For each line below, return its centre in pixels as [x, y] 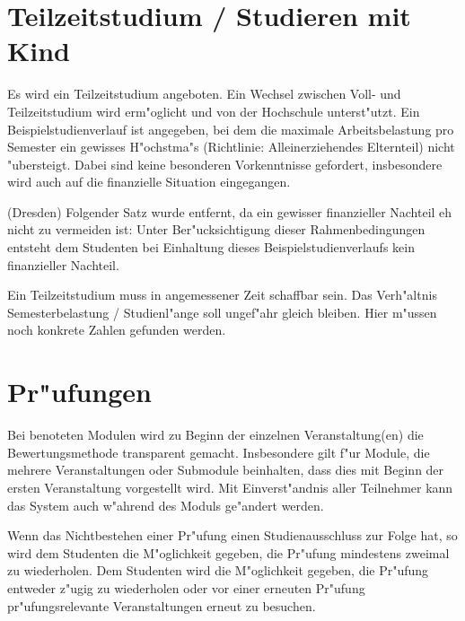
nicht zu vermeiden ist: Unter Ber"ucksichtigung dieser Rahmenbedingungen [216, 229]
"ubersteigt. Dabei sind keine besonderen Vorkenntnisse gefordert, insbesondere [225, 164]
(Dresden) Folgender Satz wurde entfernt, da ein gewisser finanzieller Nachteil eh [230, 211]
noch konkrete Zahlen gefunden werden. [117, 330]
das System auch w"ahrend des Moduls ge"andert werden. [166, 505]
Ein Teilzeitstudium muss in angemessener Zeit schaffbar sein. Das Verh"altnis [222, 295]
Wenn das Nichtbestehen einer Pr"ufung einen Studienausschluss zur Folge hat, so [232, 535]
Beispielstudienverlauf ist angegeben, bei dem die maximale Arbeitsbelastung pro [231, 129]
